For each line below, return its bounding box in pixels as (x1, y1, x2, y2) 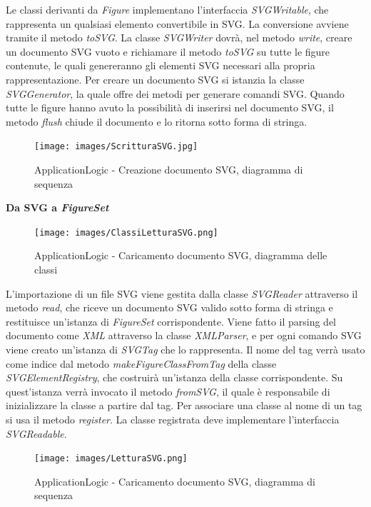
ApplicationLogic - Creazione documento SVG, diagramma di (34, 162, 303, 176)
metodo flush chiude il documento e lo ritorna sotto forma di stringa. (6, 114, 308, 129)
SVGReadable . (6, 426, 67, 441)
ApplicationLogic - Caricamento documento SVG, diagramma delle (34, 248, 327, 263)
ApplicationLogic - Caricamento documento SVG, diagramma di (34, 473, 315, 488)
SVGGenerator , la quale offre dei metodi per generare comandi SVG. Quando (6, 86, 345, 101)
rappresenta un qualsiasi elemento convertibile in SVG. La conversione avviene (6, 16, 349, 31)
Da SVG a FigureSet (6, 200, 109, 215)
